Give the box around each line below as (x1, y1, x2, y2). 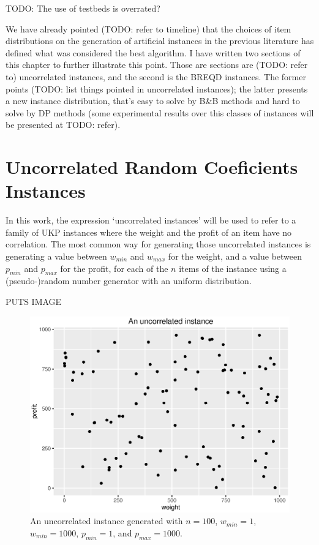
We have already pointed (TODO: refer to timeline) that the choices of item (6, 22, 291, 35)
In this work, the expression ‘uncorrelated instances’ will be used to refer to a (6, 214, 296, 227)
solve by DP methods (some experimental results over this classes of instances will (6, 106, 314, 119)
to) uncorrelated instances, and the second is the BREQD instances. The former (6, 70, 306, 83)
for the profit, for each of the (60, 261, 168, 274)
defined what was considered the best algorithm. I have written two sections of (6, 46, 301, 59)
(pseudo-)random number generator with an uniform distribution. (6, 274, 252, 287)
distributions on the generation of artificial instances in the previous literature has (6, 34, 314, 47)
